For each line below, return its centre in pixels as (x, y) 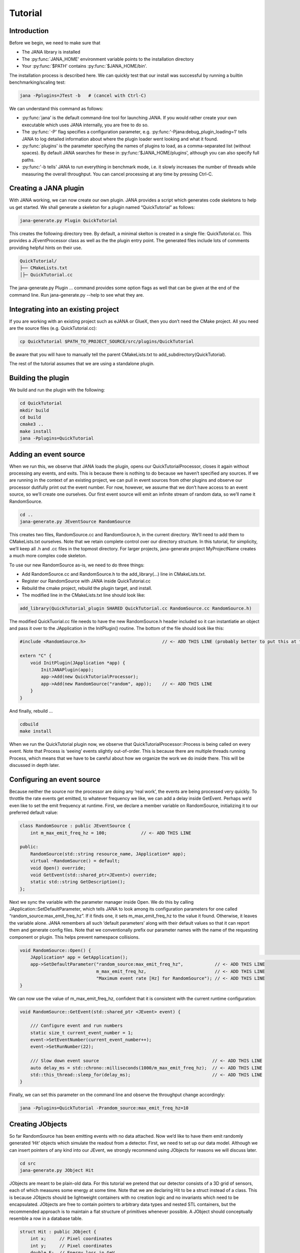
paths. (28, 160)
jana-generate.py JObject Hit (57, 1171)
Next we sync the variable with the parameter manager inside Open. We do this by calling (101, 902)
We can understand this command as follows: (56, 108)
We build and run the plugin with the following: (57, 390)
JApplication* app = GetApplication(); (79, 957)
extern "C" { (36, 656)
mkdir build (34, 410)
